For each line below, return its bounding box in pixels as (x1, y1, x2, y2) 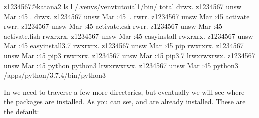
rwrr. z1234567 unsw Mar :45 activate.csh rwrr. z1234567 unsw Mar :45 (4, 21, 223, 31)
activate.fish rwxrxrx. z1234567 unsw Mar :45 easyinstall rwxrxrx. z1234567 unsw (4, 30, 253, 41)
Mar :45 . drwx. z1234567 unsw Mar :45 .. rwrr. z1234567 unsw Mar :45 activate (4, 11, 250, 21)
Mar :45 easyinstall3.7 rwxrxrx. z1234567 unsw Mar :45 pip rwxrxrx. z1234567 (4, 40, 244, 51)
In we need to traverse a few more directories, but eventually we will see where (4, 86, 245, 97)
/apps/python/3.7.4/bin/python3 (4, 70, 106, 80)
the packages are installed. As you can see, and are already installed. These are (4, 96, 246, 107)
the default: (4, 106, 39, 116)
